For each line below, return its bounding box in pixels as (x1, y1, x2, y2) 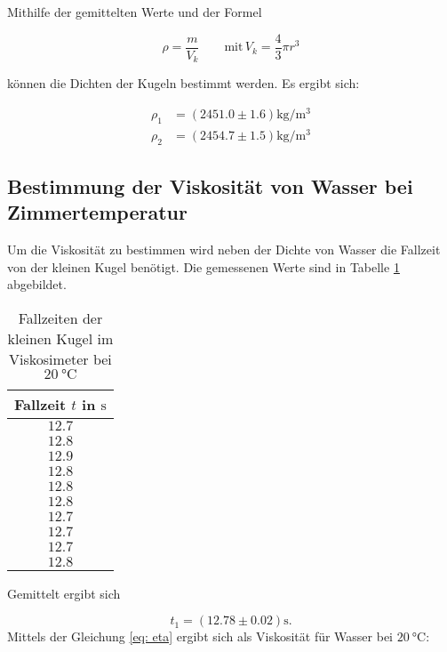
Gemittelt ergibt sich (7, 584, 121, 602)
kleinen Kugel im (7, 327, 114, 349)
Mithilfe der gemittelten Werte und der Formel (7, 3, 262, 20)
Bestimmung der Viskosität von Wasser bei (7, 172, 413, 199)
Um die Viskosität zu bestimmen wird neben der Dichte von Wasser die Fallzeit (7, 240, 441, 259)
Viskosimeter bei (9, 348, 112, 369)
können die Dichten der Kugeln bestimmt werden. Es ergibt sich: (7, 74, 360, 93)
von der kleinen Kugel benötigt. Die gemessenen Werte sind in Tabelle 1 (7, 257, 400, 276)
